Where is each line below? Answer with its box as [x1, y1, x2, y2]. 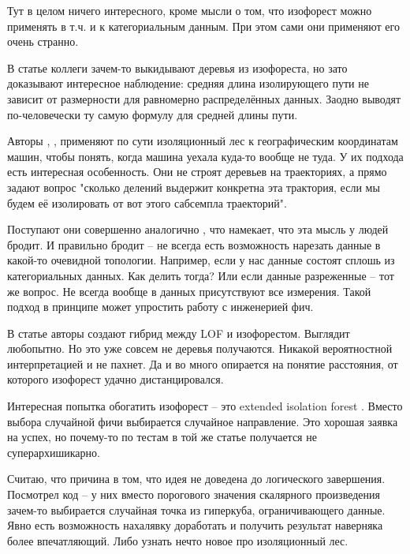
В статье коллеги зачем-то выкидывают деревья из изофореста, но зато [7, 59, 348, 76]
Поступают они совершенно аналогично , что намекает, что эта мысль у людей [7, 221, 389, 238]
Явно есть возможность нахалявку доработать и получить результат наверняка [7, 517, 383, 533]
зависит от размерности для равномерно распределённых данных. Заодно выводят [7, 90, 401, 107]
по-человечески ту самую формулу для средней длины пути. [7, 106, 298, 122]
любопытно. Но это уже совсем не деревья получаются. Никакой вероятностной [7, 340, 393, 357]
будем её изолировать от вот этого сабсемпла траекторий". [7, 194, 287, 211]
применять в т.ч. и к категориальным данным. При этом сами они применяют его [7, 17, 400, 34]
